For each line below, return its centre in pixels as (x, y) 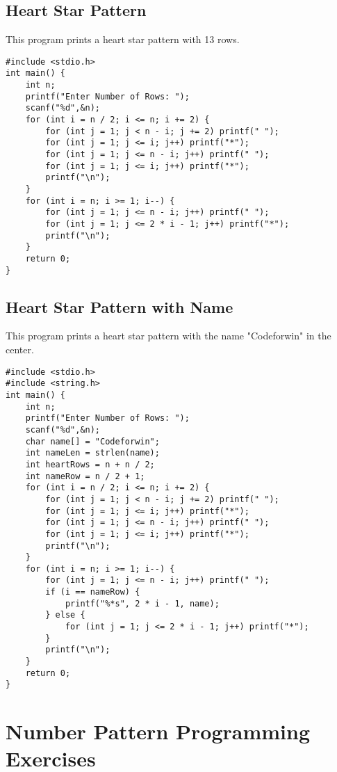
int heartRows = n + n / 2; (90, 464)
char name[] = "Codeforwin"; (92, 441)
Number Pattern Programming (158, 731)
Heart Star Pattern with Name (120, 306)
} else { (65, 615)
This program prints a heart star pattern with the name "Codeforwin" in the (168, 336)
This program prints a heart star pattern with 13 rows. (123, 39)
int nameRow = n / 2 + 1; (85, 476)
